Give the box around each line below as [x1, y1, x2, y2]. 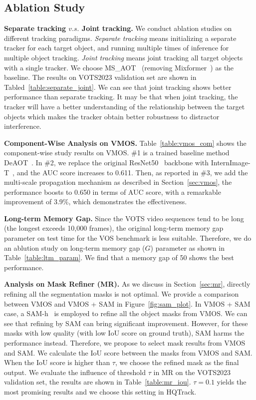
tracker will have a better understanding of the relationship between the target [4, 101, 245, 111]
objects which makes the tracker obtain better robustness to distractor [4, 111, 220, 121]
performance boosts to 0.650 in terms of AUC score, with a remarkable [4, 186, 221, 197]
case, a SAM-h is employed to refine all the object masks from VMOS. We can [4, 308, 248, 319]
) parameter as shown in [150, 242, 225, 253]
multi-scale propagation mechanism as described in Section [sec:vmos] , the [4, 177, 232, 187]
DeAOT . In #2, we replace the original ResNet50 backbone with [4, 157, 209, 167]
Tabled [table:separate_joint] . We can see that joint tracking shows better [4, 81, 232, 92]
